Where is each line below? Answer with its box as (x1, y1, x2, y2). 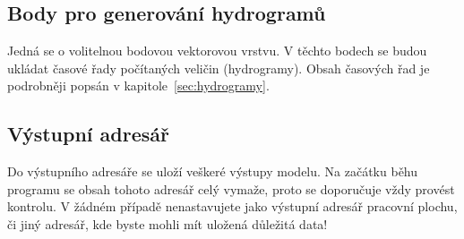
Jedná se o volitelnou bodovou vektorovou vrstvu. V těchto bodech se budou (7, 41, 427, 60)
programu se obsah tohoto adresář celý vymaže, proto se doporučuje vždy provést (7, 179, 455, 198)
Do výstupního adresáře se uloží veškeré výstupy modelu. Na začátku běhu (7, 162, 418, 181)
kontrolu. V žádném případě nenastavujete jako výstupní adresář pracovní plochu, (7, 197, 458, 216)
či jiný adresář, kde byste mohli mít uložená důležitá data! (7, 214, 328, 233)
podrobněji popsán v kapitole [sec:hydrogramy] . (7, 76, 270, 95)
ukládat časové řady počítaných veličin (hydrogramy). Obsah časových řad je (7, 58, 430, 77)
